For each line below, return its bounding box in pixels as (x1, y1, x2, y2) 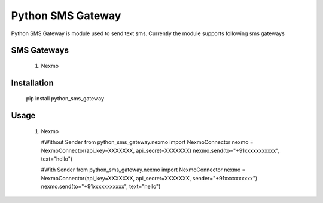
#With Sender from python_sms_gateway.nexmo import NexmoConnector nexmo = (41, 166, 246, 173)
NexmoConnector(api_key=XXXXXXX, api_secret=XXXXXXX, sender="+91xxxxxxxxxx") (41, 174, 258, 182)
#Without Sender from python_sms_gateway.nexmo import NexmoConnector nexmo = (41, 139, 254, 146)
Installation (11, 78, 54, 88)
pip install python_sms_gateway (26, 95, 105, 102)
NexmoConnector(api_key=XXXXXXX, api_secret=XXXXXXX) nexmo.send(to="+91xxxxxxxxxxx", (41, 147, 280, 154)
